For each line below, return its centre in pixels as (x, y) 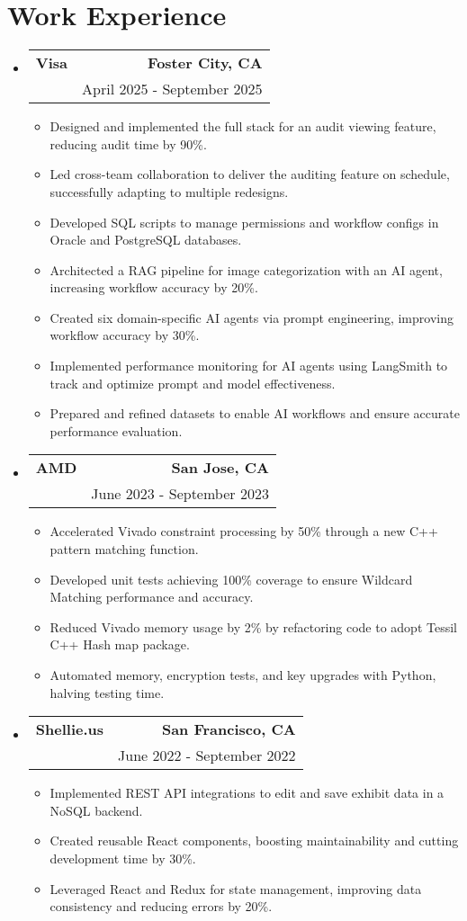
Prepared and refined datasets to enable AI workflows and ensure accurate (255, 413)
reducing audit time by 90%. (128, 143)
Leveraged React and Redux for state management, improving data (236, 888)
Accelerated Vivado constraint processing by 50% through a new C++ (244, 531)
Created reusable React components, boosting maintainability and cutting (254, 841)
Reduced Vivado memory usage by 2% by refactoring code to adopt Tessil (253, 626)
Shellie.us (70, 729)
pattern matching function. (124, 549)
